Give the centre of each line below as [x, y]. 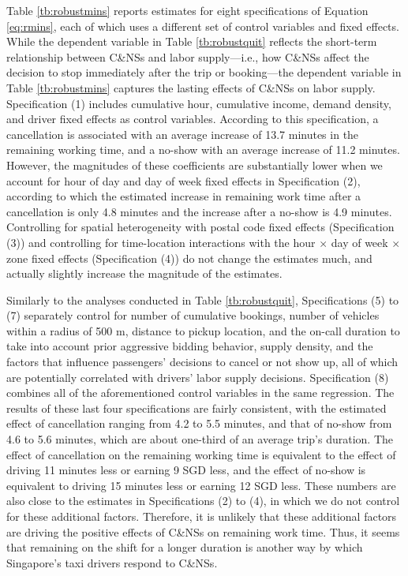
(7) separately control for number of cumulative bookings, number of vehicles [193, 315]
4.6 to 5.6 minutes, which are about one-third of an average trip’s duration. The [200, 439]
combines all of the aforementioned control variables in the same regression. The [200, 393]
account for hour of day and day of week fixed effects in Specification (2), [183, 180]
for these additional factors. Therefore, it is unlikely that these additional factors [202, 516]
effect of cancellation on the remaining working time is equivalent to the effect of [201, 454]
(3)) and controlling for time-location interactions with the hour [161, 242]
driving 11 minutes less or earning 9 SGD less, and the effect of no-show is [186, 470]
